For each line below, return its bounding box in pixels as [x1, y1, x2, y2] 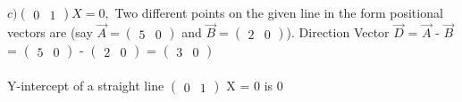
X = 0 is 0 [226, 76, 283, 94]
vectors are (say [7, 23, 93, 42]
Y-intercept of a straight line [7, 76, 164, 94]
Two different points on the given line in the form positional [114, 4, 443, 22]
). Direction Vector [286, 23, 390, 42]
